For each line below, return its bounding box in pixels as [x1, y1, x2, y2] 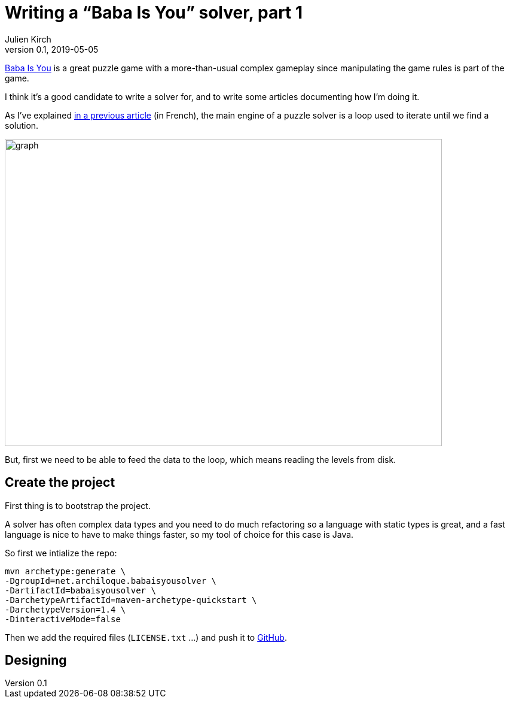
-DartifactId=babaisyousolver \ [5, 585, 156, 595]
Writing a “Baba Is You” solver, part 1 [5, 2, 303, 23]
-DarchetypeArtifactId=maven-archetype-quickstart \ [5, 595, 257, 605]
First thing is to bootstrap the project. [5, 500, 151, 511]
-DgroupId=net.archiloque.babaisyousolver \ [5, 575, 217, 586]
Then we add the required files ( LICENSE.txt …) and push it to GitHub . [5, 632, 287, 643]
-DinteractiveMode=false [5, 614, 121, 624]
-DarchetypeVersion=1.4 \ [5, 604, 126, 614]
